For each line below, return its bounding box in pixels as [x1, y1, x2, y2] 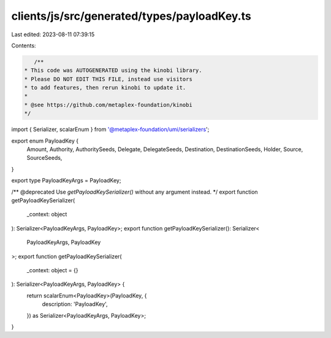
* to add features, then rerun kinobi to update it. [24, 84, 186, 92]
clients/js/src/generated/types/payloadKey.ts [11, 9, 251, 23]
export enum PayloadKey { [11, 137, 79, 144]
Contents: [11, 42, 36, 49]
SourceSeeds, [26, 154, 63, 162]
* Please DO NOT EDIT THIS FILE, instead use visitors [24, 76, 192, 82]
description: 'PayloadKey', [42, 301, 108, 308]
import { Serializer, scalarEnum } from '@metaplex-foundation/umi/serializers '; [11, 126, 210, 133]
